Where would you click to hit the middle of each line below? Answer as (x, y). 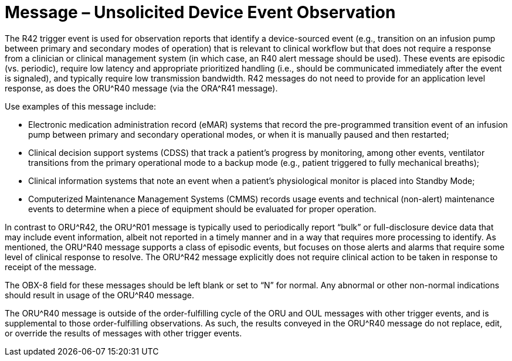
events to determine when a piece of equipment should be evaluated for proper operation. (202, 209)
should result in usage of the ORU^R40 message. (99, 295)
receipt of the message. (51, 267)
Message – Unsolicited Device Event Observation (200, 12)
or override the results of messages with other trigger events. (123, 333)
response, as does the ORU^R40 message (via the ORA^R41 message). (141, 88)
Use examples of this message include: (80, 106)
